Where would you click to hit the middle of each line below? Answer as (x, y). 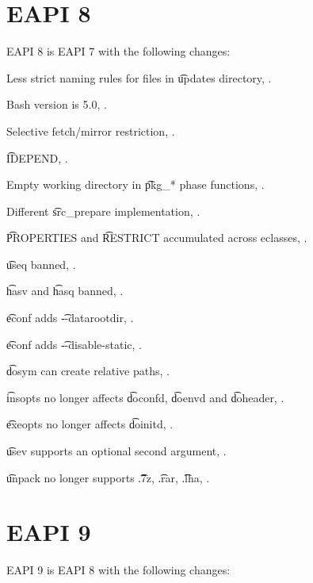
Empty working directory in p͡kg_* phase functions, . (136, 184)
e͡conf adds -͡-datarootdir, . (70, 318)
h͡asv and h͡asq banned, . (65, 291)
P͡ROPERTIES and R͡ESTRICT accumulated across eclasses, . (157, 238)
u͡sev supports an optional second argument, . (116, 451)
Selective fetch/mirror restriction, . (91, 130)
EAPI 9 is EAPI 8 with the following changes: (118, 570)
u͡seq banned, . (41, 264)
